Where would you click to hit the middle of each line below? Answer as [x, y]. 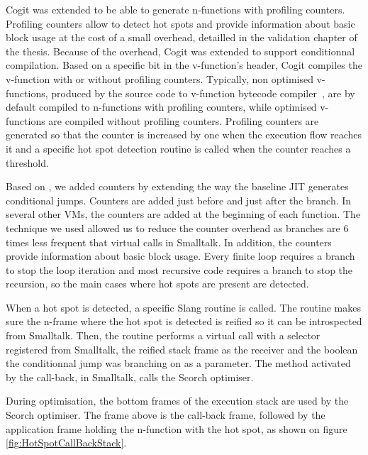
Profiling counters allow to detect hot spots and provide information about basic [180, 23]
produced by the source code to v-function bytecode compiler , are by [203, 93]
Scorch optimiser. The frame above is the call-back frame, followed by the [166, 415]
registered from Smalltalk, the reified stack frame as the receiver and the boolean [182, 349]
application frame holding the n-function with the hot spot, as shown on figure [177, 428]
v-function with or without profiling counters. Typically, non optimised [160, 78]
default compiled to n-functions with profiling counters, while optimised [161, 107]
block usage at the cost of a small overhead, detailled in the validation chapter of [182, 37]
